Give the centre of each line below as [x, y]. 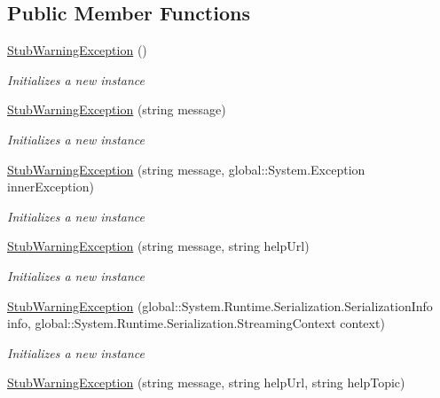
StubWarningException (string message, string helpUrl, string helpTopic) [206, 382]
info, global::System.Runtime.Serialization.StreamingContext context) [196, 323]
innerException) [51, 187]
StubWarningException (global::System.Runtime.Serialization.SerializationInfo [220, 305]
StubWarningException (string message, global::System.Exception [186, 169]
